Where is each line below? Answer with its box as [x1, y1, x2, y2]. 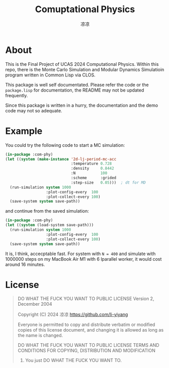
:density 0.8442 [70, 166, 114, 171]
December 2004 [17, 301, 52, 307]
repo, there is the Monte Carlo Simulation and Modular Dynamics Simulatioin [5, 66, 164, 72]
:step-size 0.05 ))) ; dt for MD [70, 180, 146, 185]
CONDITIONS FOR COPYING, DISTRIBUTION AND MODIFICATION [17, 348, 156, 354]
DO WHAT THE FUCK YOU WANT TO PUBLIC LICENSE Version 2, [17, 296, 154, 302]
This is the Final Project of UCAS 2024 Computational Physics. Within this [5, 61, 159, 67]
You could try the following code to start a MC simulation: [5, 142, 125, 148]
